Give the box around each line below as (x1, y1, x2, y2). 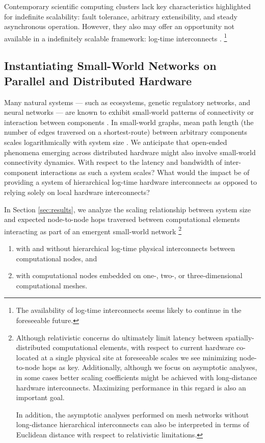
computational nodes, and (16, 253, 97, 263)
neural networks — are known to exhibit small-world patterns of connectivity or (4, 107, 254, 117)
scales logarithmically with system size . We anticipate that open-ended (4, 137, 227, 147)
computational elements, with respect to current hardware (52, 342, 234, 353)
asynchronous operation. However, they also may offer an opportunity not (4, 21, 234, 32)
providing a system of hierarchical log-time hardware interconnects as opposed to (4, 177, 257, 187)
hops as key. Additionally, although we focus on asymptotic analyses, (42, 362, 257, 373)
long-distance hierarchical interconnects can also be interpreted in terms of (16, 419, 249, 430)
